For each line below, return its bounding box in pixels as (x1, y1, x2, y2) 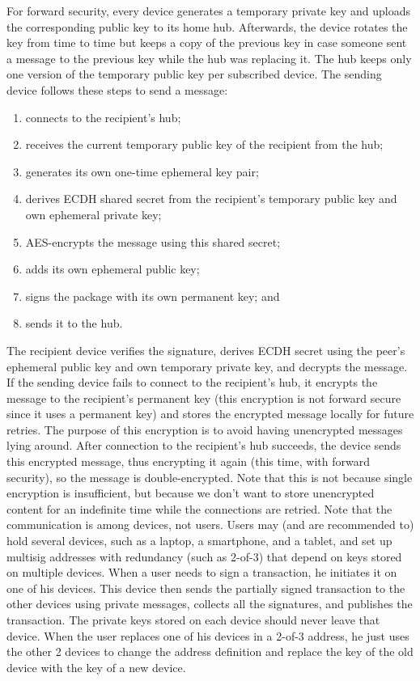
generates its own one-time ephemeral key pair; (25, 163, 259, 180)
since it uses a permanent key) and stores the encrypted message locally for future (6, 405, 414, 422)
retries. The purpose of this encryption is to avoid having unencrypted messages (6, 421, 403, 438)
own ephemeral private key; (25, 205, 162, 222)
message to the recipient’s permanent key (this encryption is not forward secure (6, 389, 401, 406)
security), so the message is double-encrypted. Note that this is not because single (6, 468, 413, 485)
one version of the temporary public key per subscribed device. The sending (6, 66, 382, 82)
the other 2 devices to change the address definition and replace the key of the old (6, 643, 414, 660)
